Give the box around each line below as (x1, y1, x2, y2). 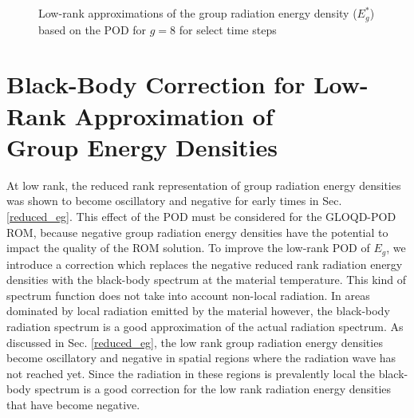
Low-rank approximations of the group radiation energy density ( (38, 5, 357, 22)
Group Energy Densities (6, 130, 278, 163)
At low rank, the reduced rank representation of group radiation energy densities (6, 176, 401, 193)
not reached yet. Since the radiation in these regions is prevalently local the (6, 365, 375, 381)
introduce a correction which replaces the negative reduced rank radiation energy (6, 255, 403, 272)
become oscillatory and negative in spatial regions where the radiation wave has (6, 349, 396, 366)
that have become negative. (6, 396, 140, 412)
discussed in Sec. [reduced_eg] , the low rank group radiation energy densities (6, 333, 383, 350)
